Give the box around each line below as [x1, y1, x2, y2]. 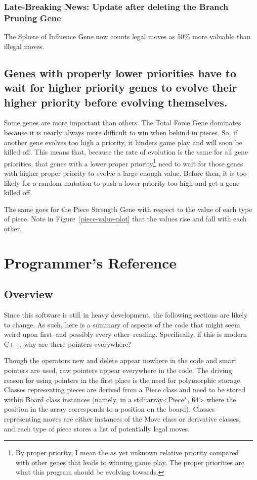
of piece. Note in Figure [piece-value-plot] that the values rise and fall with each [4, 213, 247, 224]
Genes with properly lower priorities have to [4, 65, 236, 80]
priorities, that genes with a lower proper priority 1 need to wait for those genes [4, 157, 243, 168]
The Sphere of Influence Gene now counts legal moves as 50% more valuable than [4, 31, 251, 42]
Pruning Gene [4, 11, 61, 24]
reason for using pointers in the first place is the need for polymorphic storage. [4, 374, 242, 385]
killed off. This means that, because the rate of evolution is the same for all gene [4, 147, 248, 157]
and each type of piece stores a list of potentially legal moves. [4, 423, 190, 433]
